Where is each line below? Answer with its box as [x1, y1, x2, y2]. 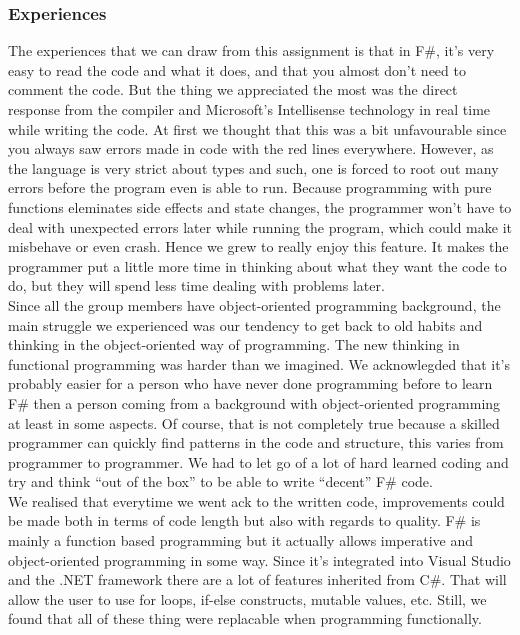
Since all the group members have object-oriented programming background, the [8, 294, 501, 315]
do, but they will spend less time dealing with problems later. [8, 275, 385, 296]
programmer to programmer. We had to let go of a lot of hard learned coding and [8, 451, 509, 472]
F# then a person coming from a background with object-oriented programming [8, 392, 501, 413]
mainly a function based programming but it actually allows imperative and [8, 530, 474, 551]
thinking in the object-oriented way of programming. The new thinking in [8, 334, 460, 355]
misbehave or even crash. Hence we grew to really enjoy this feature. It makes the [8, 236, 509, 257]
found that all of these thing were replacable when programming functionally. [8, 608, 482, 629]
